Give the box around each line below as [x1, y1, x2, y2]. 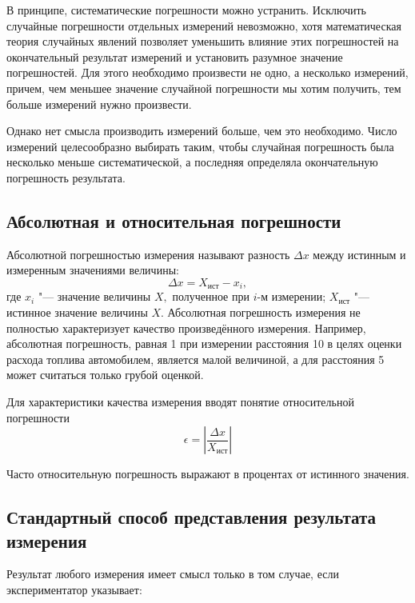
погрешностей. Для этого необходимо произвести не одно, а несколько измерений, [6, 64, 409, 81]
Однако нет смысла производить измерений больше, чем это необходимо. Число [6, 122, 397, 139]
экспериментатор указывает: [6, 581, 142, 597]
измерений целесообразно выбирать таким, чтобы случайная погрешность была [6, 138, 394, 154]
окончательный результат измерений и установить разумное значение [6, 48, 343, 65]
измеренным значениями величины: [6, 262, 179, 278]
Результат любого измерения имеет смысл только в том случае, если [6, 565, 339, 582]
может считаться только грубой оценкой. [6, 366, 204, 383]
